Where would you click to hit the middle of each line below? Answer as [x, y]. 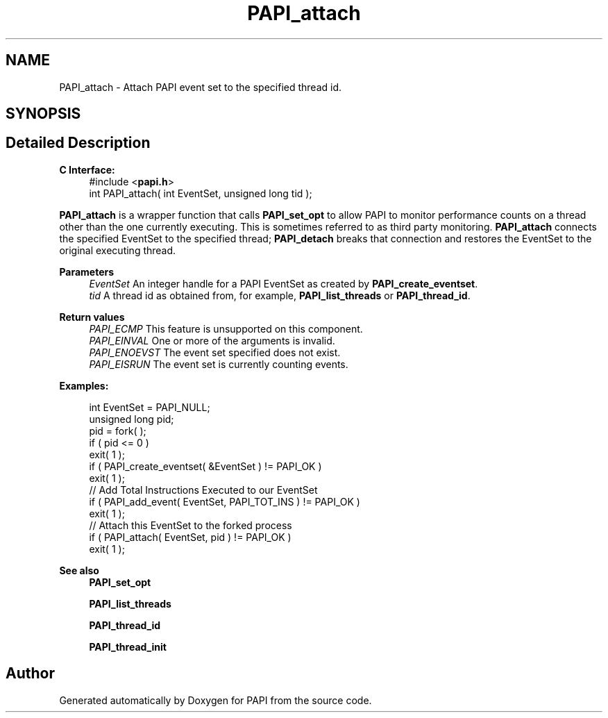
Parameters [87, 272]
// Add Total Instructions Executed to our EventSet [203, 490]
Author [30, 674]
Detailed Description [78, 143]
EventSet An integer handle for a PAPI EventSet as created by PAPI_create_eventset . [284, 283]
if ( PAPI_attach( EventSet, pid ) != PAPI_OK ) [190, 537]
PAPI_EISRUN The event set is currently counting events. [219, 364]
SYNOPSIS [43, 114]
